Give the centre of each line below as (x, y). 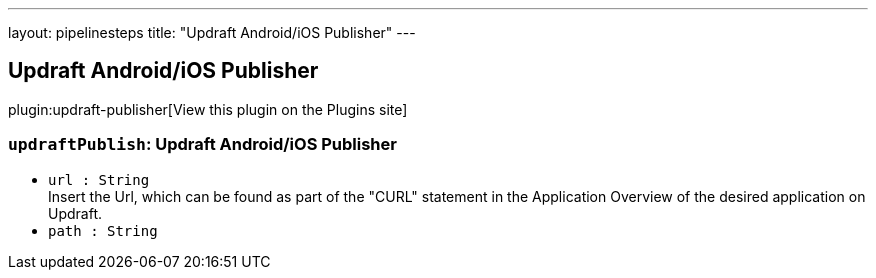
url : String (99, 179)
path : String (103, 230)
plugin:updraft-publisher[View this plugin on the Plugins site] (208, 109)
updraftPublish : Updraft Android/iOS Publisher (202, 144)
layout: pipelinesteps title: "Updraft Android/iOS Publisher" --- (212, 32)
